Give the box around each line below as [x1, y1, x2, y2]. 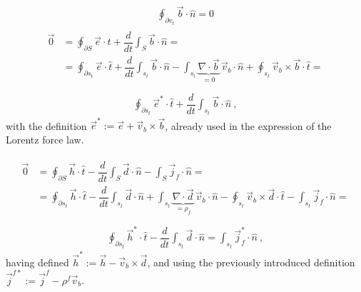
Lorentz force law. [6, 132, 84, 147]
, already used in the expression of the [165, 118, 332, 133]
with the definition [6, 118, 87, 133]
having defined [6, 254, 69, 269]
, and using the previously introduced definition [147, 254, 355, 269]
